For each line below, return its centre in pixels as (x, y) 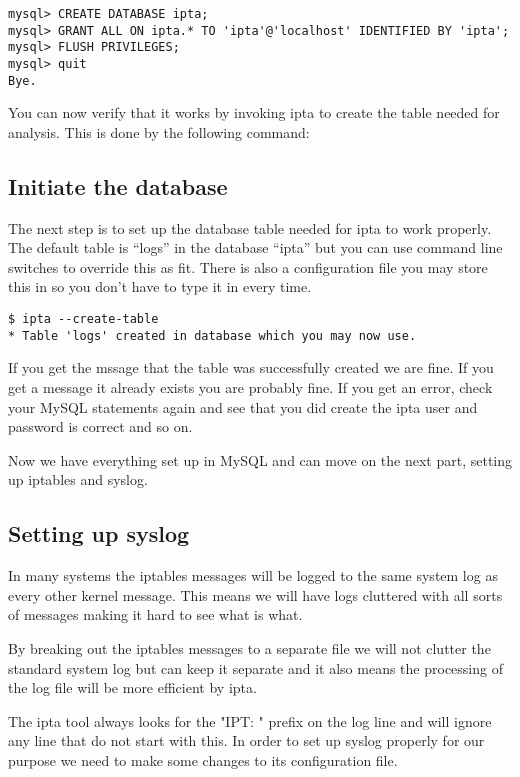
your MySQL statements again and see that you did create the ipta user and (243, 406)
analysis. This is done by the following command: (159, 131)
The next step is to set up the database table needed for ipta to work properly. (250, 227)
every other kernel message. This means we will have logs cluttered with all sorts (255, 594)
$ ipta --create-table (83, 319)
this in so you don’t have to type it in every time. (160, 286)
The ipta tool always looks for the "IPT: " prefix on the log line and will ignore (250, 720)
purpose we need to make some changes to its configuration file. (203, 759)
